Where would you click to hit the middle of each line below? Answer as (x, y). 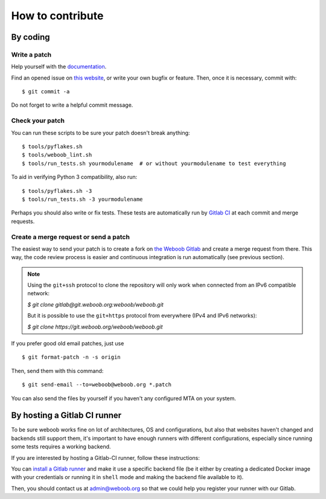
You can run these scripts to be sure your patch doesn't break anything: (101, 133)
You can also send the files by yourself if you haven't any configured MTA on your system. (124, 398)
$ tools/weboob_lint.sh (57, 155)
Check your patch (38, 121)
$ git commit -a (46, 92)
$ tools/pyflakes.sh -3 (57, 191)
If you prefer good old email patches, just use (68, 344)
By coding (31, 37)
